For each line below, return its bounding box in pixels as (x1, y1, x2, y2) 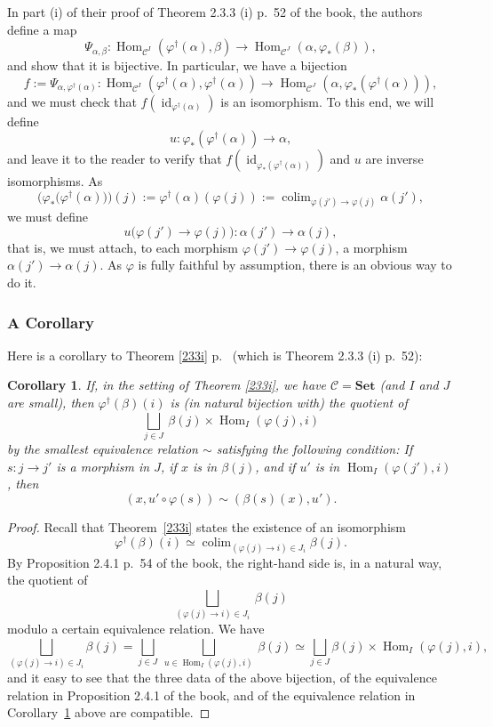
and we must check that (7, 92, 137, 110)
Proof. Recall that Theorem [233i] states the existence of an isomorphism (7, 517, 406, 536)
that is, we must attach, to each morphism (7, 238, 239, 256)
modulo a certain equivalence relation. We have (7, 619, 265, 638)
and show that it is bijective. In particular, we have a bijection (7, 56, 347, 75)
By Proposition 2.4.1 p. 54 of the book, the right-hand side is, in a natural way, (7, 553, 442, 571)
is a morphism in (56, 456, 150, 475)
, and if (255, 456, 296, 475)
